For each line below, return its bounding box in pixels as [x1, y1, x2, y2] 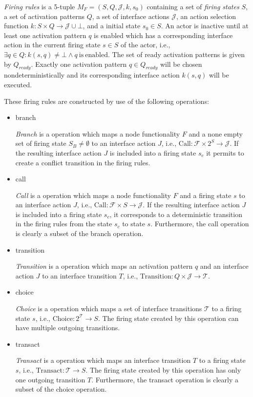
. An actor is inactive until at [161, 20, 249, 31]
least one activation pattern [4, 30, 86, 40]
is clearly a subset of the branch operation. [15, 228, 144, 238]
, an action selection [176, 11, 236, 21]
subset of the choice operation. [15, 384, 107, 394]
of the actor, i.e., [120, 40, 170, 50]
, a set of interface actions [92, 11, 169, 21]
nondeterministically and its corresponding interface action [4, 70, 180, 80]
